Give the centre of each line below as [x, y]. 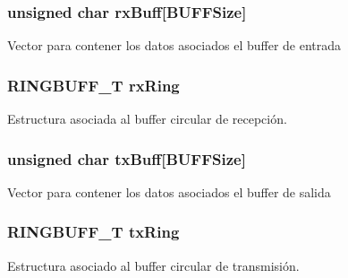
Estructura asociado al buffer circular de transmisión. [153, 265]
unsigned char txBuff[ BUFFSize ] [127, 158]
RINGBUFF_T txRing [93, 232]
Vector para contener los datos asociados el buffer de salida [169, 191]
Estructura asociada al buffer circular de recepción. [147, 119]
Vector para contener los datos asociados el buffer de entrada [174, 45]
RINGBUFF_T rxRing [93, 85]
